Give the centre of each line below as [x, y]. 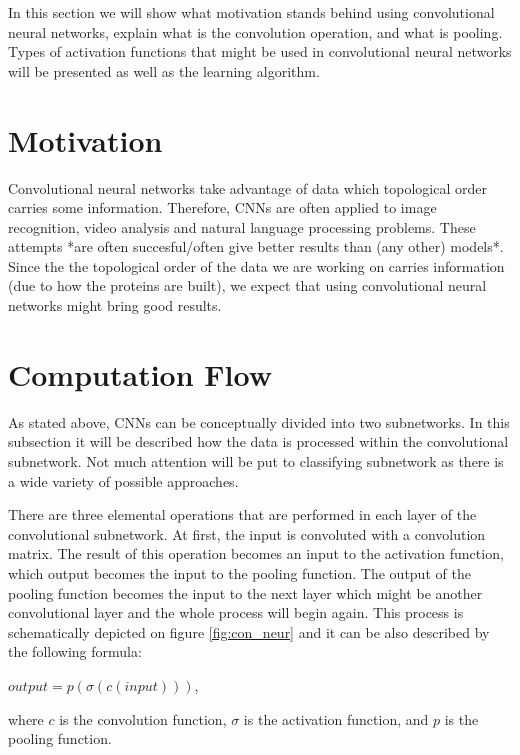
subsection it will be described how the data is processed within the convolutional [258, 441]
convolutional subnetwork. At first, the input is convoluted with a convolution [247, 533]
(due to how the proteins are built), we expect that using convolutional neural [247, 285]
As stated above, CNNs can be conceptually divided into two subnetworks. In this [259, 421]
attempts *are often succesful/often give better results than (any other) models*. [256, 246]
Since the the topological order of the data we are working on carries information [256, 265]
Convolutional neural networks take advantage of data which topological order [247, 187]
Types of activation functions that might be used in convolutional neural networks [260, 51]
